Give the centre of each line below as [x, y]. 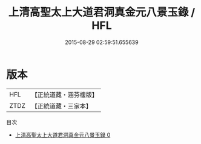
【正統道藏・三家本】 [62, 106]
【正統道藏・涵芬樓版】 [65, 95]
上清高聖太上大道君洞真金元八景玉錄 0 [63, 135]
